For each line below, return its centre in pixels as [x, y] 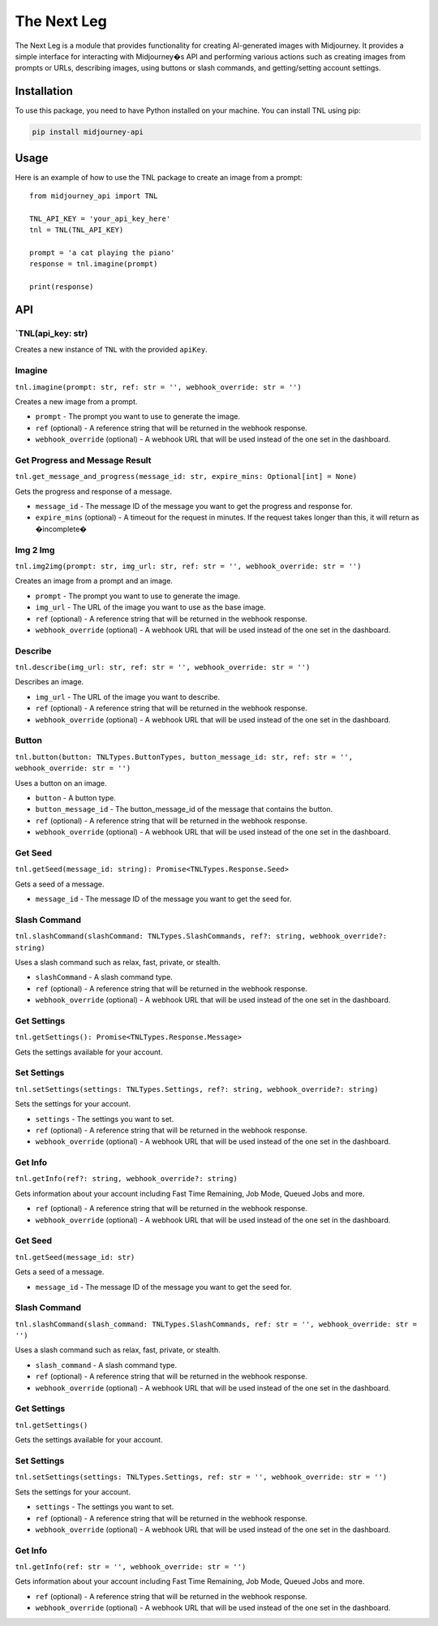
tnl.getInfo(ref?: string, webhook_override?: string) [127, 1179]
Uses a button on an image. [61, 783]
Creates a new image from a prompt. [76, 401]
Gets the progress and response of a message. [93, 491]
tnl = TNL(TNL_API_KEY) [77, 230]
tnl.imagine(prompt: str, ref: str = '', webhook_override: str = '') [158, 387]
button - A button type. [76, 798]
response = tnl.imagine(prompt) [94, 264]
